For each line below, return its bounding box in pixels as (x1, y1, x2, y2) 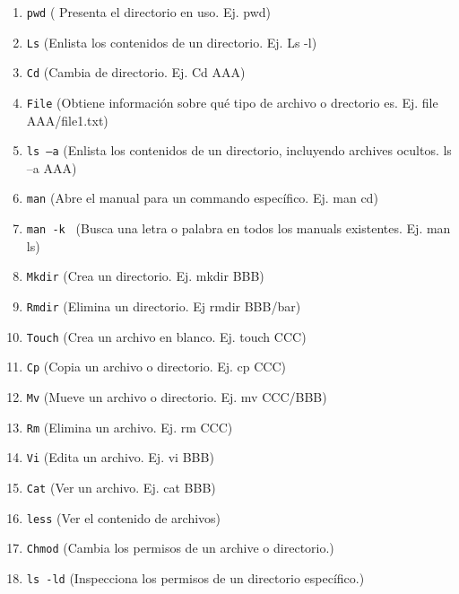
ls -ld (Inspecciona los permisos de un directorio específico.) (26, 568, 365, 587)
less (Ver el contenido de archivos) (26, 508, 221, 527)
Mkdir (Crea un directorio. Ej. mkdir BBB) (26, 266, 264, 285)
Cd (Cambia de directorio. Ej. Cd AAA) (26, 63, 246, 82)
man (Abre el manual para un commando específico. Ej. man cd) (26, 188, 378, 207)
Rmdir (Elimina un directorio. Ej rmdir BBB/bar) (26, 297, 301, 316)
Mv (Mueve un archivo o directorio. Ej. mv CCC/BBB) (26, 388, 327, 406)
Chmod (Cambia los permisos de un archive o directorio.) (26, 538, 334, 557)
